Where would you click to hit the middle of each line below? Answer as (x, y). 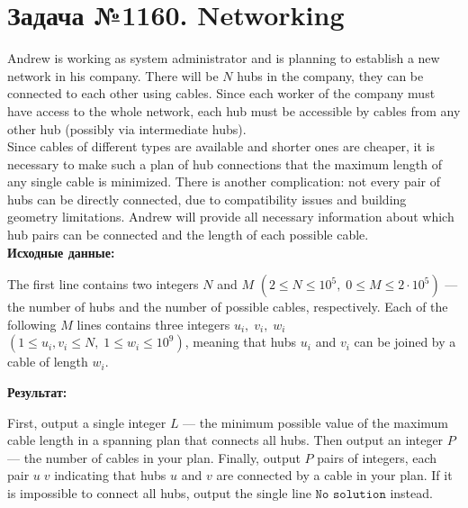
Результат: (37, 392)
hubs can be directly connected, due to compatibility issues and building (207, 199)
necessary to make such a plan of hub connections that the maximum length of (225, 163)
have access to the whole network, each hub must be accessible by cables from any (234, 110)
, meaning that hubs (241, 342)
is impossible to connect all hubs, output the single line (159, 493)
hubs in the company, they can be (330, 75)
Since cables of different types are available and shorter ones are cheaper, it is (221, 146)
